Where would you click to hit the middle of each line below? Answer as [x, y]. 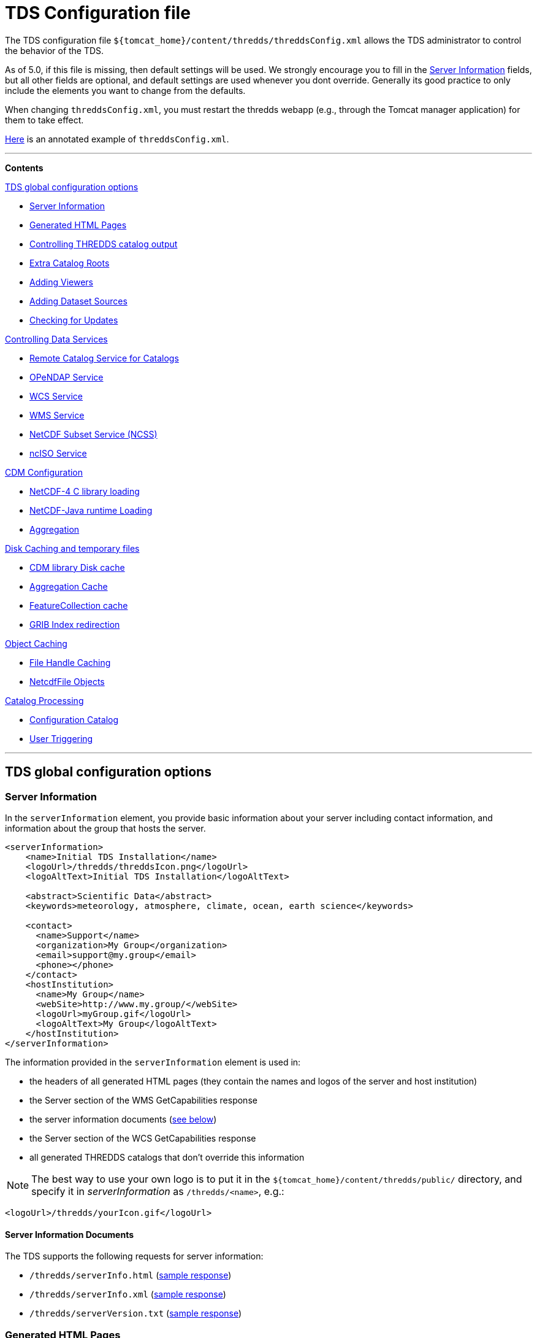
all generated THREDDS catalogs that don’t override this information [167, 1157]
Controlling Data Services [56, 339]
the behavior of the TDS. [55, 50]
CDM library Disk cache [77, 567]
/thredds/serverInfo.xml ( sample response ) [128, 1294]
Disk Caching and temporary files [72, 548]
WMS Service [57, 415]
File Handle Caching [70, 662]
